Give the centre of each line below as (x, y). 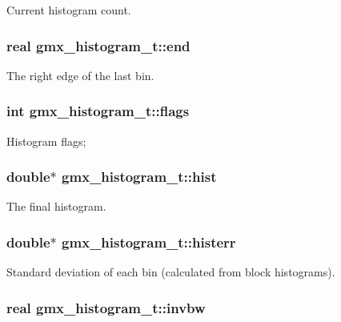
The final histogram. (56, 206)
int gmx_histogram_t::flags (98, 111)
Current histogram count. (69, 10)
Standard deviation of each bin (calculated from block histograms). (171, 272)
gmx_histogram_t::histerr (149, 241)
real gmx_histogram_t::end (98, 45)
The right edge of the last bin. (80, 75)
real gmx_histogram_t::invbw (106, 307)
